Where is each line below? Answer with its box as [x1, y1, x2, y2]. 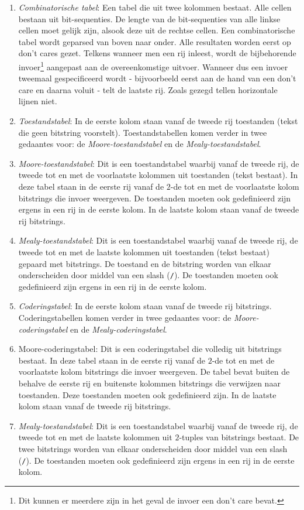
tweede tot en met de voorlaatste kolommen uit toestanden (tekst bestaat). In [18, 169, 298, 181]
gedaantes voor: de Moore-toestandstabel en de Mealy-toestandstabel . [18, 138, 261, 150]
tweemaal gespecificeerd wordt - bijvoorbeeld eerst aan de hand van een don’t [18, 72, 296, 84]
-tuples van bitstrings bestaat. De [179, 431, 299, 443]
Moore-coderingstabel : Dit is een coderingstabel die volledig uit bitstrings [18, 343, 282, 355]
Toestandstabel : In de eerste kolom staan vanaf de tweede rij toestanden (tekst [18, 115, 298, 126]
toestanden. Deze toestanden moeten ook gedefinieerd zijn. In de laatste [18, 388, 277, 401]
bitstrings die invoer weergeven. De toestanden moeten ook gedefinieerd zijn [18, 191, 291, 204]
